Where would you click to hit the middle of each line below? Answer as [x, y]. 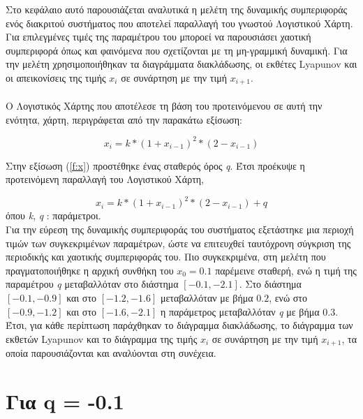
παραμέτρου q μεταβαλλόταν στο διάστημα [92, 284]
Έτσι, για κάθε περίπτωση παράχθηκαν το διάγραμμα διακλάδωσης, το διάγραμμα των [179, 325]
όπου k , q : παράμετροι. [53, 215]
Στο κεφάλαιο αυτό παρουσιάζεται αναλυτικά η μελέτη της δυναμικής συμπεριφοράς [177, 9]
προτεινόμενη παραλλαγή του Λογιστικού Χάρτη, [105, 179]
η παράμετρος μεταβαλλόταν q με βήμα [240, 311]
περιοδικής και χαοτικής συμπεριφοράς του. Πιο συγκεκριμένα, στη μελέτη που [166, 257]
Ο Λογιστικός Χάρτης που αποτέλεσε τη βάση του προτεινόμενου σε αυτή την [164, 106]
